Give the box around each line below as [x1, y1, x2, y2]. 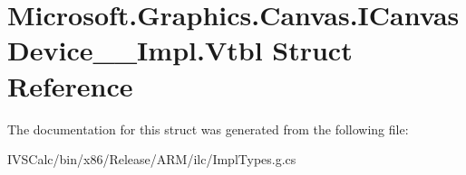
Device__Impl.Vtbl [7, 32, 263, 69]
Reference [7, 67, 133, 104]
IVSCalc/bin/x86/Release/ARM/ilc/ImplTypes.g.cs [7, 150, 296, 169]
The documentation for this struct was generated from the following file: [7, 119, 409, 138]
